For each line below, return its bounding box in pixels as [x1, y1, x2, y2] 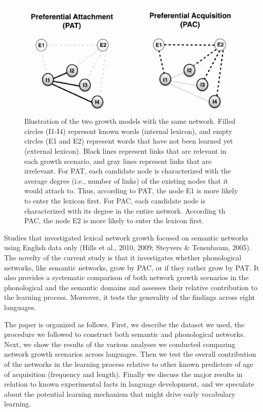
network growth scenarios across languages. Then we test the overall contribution [4, 349, 256, 359]
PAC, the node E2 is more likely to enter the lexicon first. [24, 215, 204, 226]
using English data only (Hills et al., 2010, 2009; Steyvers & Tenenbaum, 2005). [4, 242, 251, 253]
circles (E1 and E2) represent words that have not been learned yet [24, 135, 233, 146]
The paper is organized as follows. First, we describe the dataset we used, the [4, 319, 245, 329]
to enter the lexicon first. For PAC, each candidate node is [24, 195, 206, 206]
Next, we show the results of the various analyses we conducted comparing [4, 338, 236, 349]
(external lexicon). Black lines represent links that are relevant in [24, 146, 227, 156]
